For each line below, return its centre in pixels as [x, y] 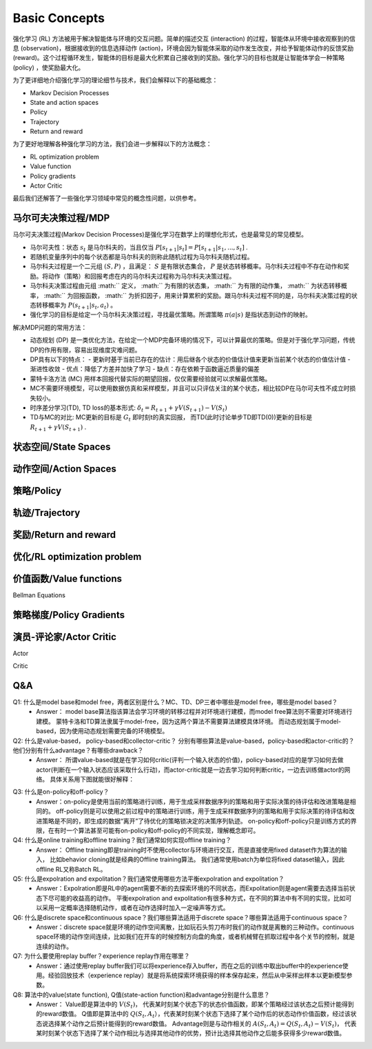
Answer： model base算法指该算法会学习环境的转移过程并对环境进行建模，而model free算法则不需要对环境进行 [194, 712]
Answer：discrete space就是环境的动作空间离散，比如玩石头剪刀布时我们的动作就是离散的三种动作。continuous [195, 927]
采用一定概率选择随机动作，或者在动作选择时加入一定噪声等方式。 [135, 908]
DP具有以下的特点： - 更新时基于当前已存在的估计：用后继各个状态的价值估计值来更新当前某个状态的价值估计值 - [190, 359]
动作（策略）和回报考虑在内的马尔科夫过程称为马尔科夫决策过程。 [142, 276]
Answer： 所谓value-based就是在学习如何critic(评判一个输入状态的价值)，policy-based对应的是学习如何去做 [190, 760]
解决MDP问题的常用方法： [50, 327]
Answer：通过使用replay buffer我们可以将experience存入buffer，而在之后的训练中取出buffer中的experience [189, 966]
